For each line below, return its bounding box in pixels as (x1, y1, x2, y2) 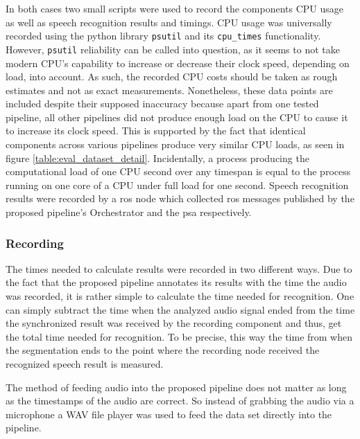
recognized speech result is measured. (6, 357, 164, 370)
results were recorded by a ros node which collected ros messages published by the (6, 191, 354, 206)
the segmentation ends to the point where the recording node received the (6, 343, 320, 357)
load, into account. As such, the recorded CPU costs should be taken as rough (6, 69, 338, 84)
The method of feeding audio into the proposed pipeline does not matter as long (6, 379, 347, 394)
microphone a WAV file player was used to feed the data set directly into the (6, 406, 332, 421)
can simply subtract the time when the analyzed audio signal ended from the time (6, 302, 355, 316)
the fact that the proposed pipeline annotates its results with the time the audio (6, 275, 347, 289)
